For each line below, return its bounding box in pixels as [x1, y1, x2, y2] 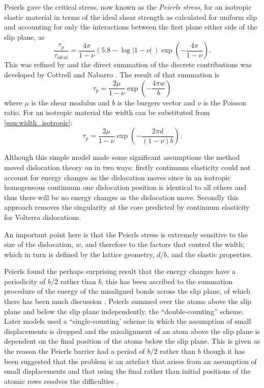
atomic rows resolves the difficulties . [4, 375, 119, 386]
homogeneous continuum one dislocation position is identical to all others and [4, 182, 247, 192]
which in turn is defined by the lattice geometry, [4, 248, 155, 259]
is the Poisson [203, 97, 246, 107]
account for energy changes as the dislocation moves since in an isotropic [4, 172, 231, 182]
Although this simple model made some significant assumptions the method [4, 152, 240, 162]
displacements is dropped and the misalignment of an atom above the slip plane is [4, 325, 260, 336]
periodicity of [4, 275, 46, 286]
